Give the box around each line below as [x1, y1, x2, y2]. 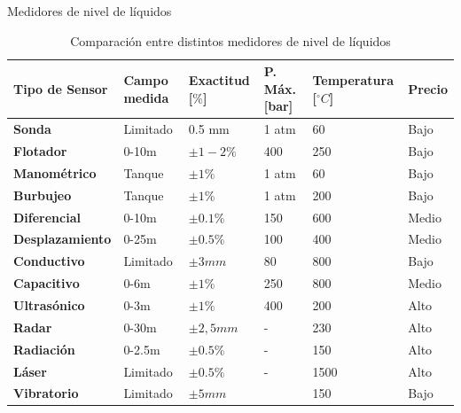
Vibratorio [13, 384, 79, 402]
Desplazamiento [13, 230, 112, 248]
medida [123, 88, 169, 106]
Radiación [13, 339, 75, 358]
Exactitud [188, 70, 250, 89]
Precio [408, 79, 448, 97]
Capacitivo [13, 274, 80, 292]
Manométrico [13, 163, 97, 182]
